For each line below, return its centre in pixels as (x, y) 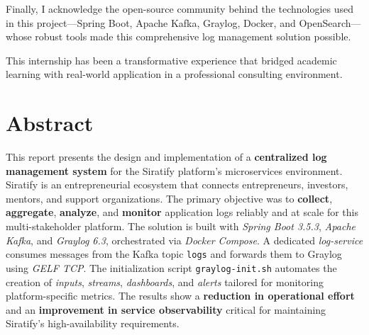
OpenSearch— (330, 22)
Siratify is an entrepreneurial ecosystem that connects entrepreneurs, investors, (177, 184)
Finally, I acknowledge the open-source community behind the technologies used (180, 8)
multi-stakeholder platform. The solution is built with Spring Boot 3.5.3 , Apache (181, 226)
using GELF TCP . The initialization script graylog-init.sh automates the (171, 267)
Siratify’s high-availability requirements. (93, 323)
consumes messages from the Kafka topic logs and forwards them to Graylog (174, 254)
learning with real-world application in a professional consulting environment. (174, 74)
